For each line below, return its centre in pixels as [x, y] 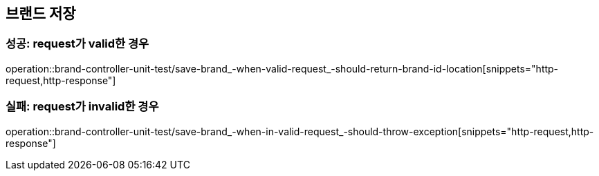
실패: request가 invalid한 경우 [82, 107]
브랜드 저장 [41, 13]
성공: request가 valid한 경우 [77, 44]
